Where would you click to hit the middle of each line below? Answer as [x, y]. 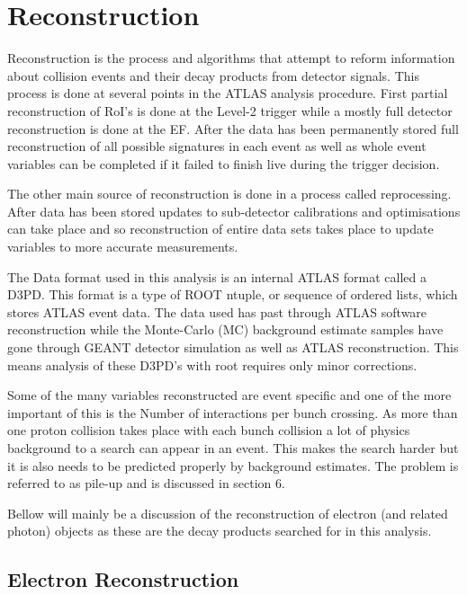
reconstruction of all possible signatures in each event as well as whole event [217, 146]
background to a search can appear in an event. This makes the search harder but [233, 448]
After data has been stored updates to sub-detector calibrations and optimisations [234, 211]
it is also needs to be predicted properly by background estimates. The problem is [233, 465]
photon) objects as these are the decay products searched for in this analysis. [220, 531]
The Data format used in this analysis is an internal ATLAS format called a [217, 276]
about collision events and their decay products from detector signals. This [213, 75]
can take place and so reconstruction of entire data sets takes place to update [220, 229]
